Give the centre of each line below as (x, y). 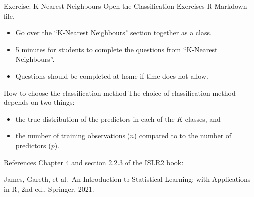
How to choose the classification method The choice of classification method (120, 92)
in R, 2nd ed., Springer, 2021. (49, 188)
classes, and (203, 119)
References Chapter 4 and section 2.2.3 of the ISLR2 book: (94, 162)
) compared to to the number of (183, 136)
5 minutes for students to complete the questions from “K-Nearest (117, 49)
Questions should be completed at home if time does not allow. (112, 75)
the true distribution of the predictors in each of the (95, 119)
